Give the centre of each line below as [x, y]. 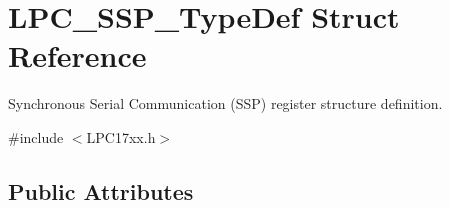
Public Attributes [101, 190]
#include [36, 136]
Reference [77, 55]
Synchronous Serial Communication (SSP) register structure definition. [225, 103]
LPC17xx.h [121, 136]
